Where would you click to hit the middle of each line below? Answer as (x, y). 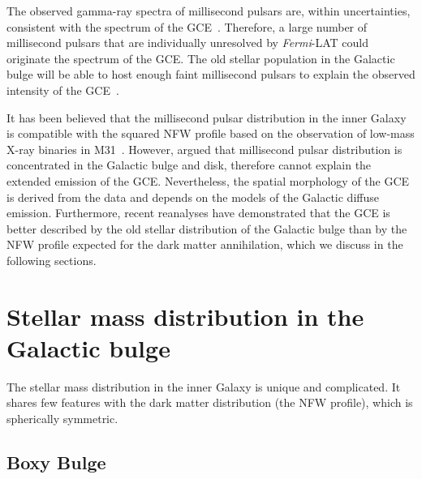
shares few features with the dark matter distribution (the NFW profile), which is (210, 402)
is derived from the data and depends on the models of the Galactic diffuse (193, 197)
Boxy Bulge (56, 462)
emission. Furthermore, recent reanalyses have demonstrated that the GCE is (198, 213)
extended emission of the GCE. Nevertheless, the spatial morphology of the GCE (208, 180)
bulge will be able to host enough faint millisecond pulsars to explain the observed (211, 74)
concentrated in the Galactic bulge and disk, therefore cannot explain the (189, 165)
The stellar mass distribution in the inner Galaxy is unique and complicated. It (204, 386)
